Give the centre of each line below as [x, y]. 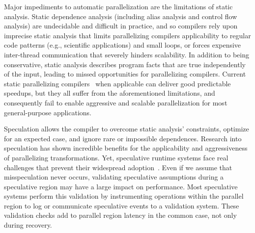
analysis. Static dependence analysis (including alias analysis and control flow [121, 16]
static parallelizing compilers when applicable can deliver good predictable [117, 83]
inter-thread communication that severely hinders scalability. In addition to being [127, 54]
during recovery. [28, 225]
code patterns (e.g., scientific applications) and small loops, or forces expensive [123, 45]
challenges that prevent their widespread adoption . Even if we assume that [118, 167]
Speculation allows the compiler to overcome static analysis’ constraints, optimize [127, 129]
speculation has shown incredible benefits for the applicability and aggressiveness [126, 148]
